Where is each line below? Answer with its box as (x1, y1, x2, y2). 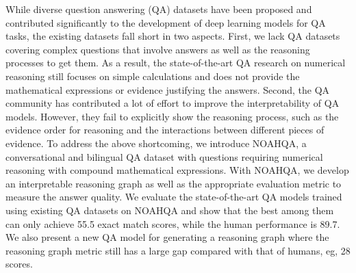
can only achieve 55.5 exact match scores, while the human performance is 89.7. (5, 216, 340, 231)
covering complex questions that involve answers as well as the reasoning (5, 42, 310, 56)
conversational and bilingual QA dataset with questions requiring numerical (5, 149, 323, 164)
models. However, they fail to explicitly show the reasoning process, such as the (5, 109, 339, 123)
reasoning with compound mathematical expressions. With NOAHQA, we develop (5, 163, 349, 177)
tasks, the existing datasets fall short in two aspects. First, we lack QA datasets (5, 29, 340, 43)
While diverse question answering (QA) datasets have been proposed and (5, 2, 312, 16)
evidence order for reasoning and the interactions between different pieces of (5, 122, 325, 137)
